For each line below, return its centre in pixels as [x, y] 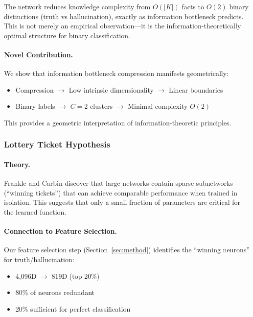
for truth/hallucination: [39, 259]
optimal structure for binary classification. [67, 35]
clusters [102, 106]
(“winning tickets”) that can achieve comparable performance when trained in [121, 192]
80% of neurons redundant [55, 292]
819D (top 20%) [76, 276]
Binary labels [35, 106]
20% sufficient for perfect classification [73, 308]
